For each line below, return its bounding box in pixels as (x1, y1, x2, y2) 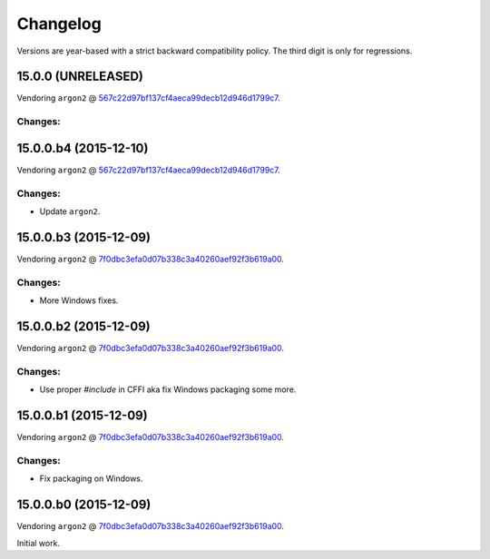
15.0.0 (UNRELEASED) (16, 69, 144, 84)
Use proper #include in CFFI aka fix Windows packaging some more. (39, 384, 297, 395)
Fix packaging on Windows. (39, 473, 143, 485)
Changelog (16, 14, 102, 34)
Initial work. (16, 537, 61, 548)
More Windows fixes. (39, 295, 119, 306)
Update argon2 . (39, 206, 101, 217)
